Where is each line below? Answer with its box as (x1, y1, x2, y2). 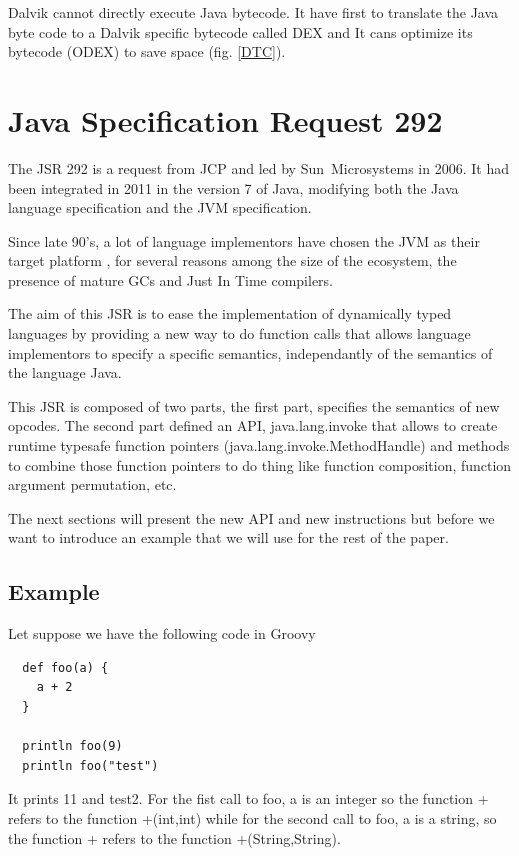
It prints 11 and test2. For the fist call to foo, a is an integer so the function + (8, 788, 489, 809)
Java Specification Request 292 (8, 99, 443, 140)
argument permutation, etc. (8, 474, 177, 495)
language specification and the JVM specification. (8, 197, 312, 218)
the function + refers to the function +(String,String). (8, 827, 341, 848)
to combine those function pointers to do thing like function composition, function (8, 454, 512, 475)
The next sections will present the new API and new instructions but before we (8, 507, 495, 528)
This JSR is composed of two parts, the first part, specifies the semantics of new (8, 395, 500, 416)
